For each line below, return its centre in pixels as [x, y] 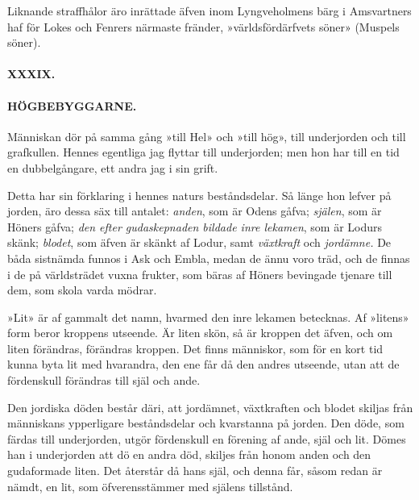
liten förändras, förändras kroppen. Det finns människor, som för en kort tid [195, 348]
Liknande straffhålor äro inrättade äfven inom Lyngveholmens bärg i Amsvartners [209, 10]
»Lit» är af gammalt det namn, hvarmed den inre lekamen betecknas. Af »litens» [208, 317]
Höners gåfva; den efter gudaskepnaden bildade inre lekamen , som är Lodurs [195, 226]
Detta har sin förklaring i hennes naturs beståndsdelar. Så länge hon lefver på [199, 195]
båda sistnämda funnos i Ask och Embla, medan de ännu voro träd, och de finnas [209, 258]
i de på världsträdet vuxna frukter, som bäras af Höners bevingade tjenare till [200, 274]
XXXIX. [31, 74]
